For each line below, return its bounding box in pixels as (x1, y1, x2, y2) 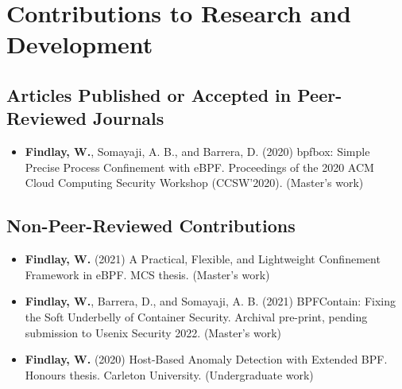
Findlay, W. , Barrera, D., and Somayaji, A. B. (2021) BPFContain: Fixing (25, 293, 396, 309)
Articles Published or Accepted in (6, 82, 292, 107)
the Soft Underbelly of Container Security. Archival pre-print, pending (25, 308, 368, 325)
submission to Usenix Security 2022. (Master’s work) (25, 324, 281, 340)
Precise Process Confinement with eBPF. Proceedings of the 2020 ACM (25, 158, 374, 175)
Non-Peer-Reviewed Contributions (6, 213, 296, 238)
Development (6, 28, 153, 60)
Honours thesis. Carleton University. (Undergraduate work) (25, 366, 314, 383)
